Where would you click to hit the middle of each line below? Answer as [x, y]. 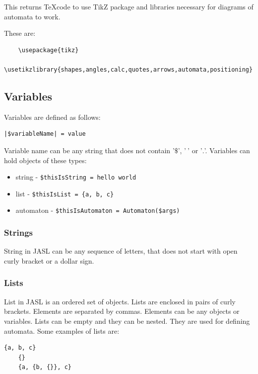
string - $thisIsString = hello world [76, 177]
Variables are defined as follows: [52, 117]
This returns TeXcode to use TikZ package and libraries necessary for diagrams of [129, 6]
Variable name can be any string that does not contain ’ [89, 150]
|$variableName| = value [45, 134]
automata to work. [32, 16]
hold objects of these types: [45, 160]
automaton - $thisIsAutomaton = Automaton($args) [98, 210]
